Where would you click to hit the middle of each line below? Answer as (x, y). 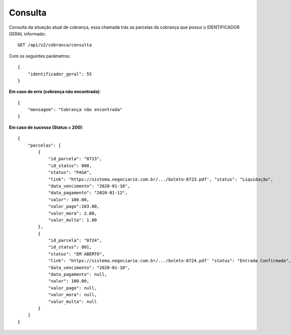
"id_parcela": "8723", (75, 159)
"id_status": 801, (70, 247)
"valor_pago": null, (73, 288)
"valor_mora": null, (73, 295)
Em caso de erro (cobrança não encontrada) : (55, 92)
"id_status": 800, (70, 166)
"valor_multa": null (73, 301)
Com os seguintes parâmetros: (40, 56)
